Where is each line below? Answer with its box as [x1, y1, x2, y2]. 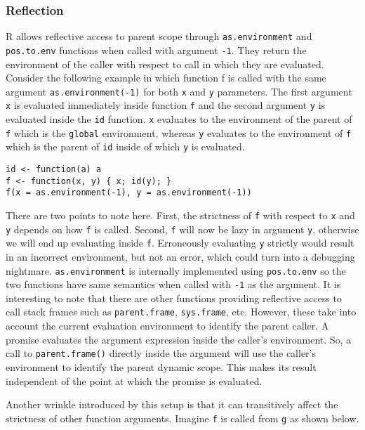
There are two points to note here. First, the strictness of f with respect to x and [6, 207, 355, 222]
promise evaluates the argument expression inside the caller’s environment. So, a [6, 332, 352, 346]
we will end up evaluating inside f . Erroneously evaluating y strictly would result [6, 235, 354, 250]
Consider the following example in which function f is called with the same [6, 70, 326, 85]
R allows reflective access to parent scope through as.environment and [6, 29, 312, 44]
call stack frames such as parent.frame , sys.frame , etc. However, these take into [6, 304, 357, 319]
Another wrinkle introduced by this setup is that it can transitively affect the [6, 397, 338, 412]
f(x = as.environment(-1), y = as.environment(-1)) [6, 188, 252, 198]
